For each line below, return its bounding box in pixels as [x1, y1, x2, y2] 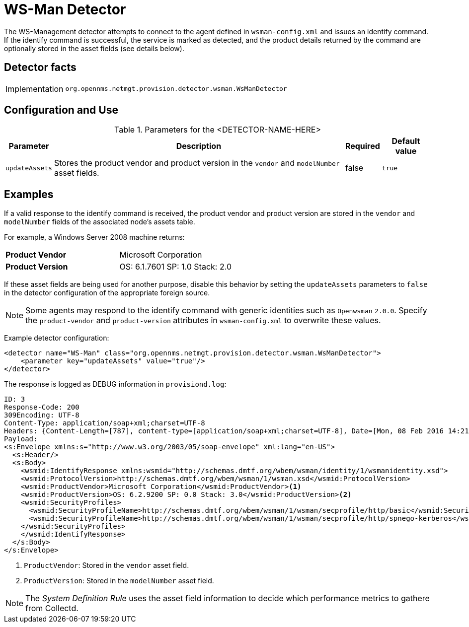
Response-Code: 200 [4, 403, 79, 412]
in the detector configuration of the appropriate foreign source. [4, 288, 210, 297]
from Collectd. [25, 603, 78, 614]
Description [176, 141, 222, 151]
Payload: [4, 435, 38, 443]
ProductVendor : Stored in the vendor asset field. [24, 561, 189, 570]
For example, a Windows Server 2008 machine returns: [4, 233, 185, 242]
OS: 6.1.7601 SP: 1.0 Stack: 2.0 [119, 262, 232, 272]
